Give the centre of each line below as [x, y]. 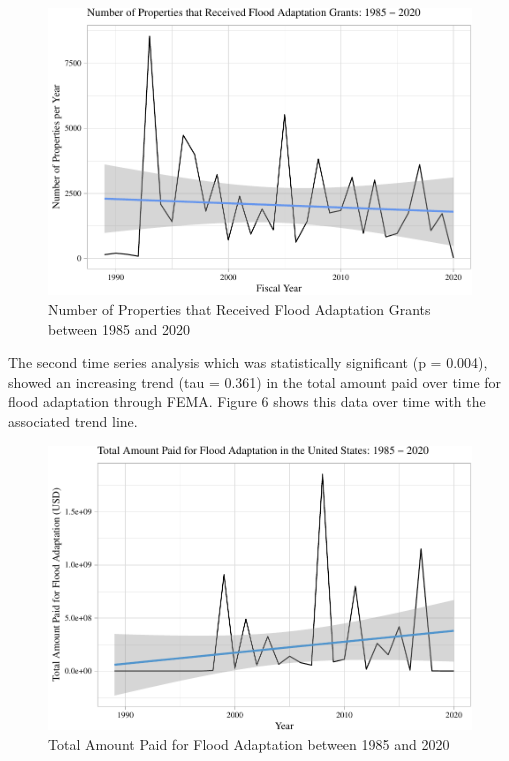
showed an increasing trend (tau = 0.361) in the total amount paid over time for [255, 381]
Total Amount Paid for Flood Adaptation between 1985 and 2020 [249, 743]
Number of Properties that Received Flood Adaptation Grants [239, 308]
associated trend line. [73, 420]
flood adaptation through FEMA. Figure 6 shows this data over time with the [247, 401]
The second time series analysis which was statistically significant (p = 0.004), [248, 362]
